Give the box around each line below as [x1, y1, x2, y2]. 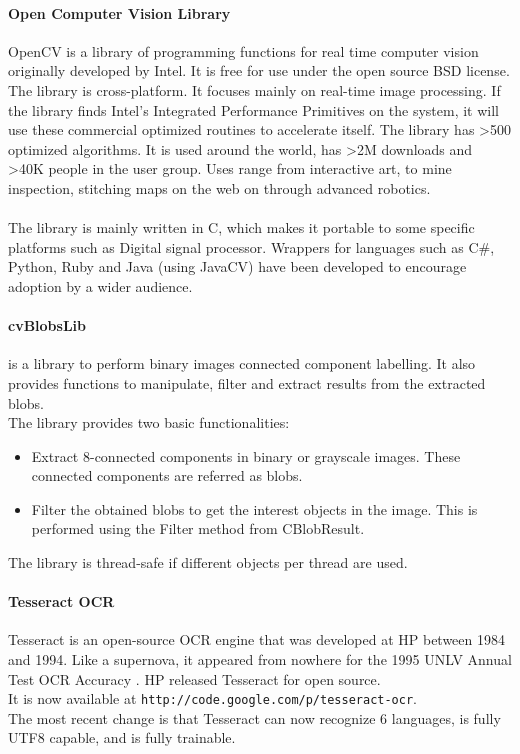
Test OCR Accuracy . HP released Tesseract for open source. [8, 668, 381, 689]
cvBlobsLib [8, 315, 87, 336]
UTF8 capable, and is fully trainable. [8, 727, 236, 748]
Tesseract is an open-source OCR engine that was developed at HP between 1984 [8, 629, 505, 650]
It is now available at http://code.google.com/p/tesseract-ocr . [8, 688, 418, 709]
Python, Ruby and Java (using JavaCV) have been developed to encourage [8, 256, 467, 277]
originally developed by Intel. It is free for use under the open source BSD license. [8, 60, 510, 81]
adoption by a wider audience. [8, 275, 193, 296]
